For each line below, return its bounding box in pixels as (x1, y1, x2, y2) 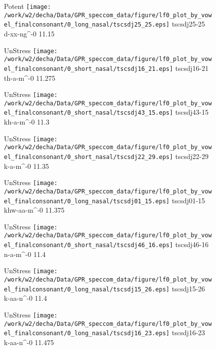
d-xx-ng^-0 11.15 (4, 28, 55, 38)
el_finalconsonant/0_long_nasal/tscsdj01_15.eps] (4, 197, 170, 205)
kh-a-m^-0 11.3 (4, 117, 50, 127)
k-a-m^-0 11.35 (4, 160, 49, 171)
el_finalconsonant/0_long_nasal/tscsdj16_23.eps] (4, 330, 170, 337)
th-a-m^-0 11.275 (4, 72, 56, 83)
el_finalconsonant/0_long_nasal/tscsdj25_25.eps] (4, 21, 170, 29)
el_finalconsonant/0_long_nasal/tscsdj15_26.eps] (4, 286, 170, 293)
